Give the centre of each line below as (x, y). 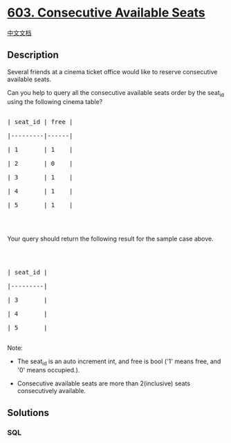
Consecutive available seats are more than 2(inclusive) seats (104, 383)
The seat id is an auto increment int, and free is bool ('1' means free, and (119, 362)
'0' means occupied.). (48, 370)
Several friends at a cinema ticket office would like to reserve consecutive (112, 71)
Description (33, 55)
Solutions (28, 413)
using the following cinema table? (55, 101)
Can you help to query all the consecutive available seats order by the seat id (116, 93)
